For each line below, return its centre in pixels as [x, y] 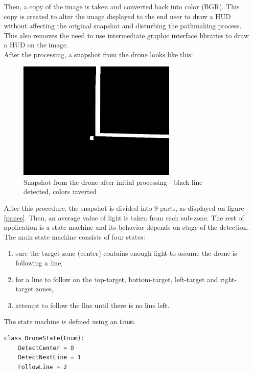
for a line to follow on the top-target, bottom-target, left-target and [117, 279]
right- [229, 279]
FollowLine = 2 [42, 367]
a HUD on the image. [36, 45]
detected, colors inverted [60, 191]
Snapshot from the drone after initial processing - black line [113, 182]
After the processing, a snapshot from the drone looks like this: [99, 54]
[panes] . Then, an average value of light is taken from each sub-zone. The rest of [124, 217]
